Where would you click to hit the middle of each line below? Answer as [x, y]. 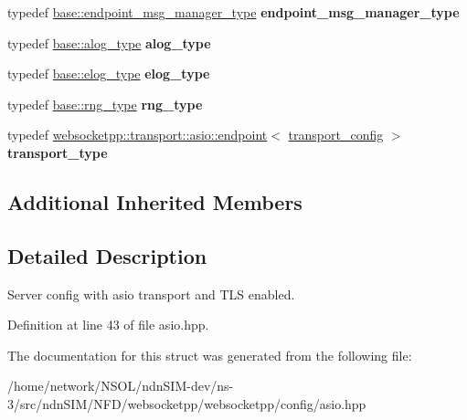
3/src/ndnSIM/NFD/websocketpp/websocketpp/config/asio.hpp [187, 403]
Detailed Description [107, 255]
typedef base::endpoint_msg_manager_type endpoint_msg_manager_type [233, 12]
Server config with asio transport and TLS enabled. [151, 294]
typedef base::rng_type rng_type [105, 104]
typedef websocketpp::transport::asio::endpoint [138, 135]
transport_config [336, 135]
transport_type [58, 152]
